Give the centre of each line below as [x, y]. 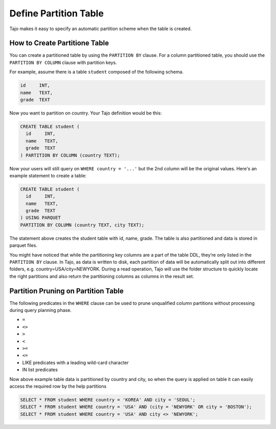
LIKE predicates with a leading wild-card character [75, 363]
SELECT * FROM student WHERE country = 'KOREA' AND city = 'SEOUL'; [108, 400]
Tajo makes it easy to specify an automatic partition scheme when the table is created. [100, 29]
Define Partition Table [57, 13]
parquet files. [24, 245]
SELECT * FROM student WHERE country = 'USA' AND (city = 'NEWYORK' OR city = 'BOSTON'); [136, 407]
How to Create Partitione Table [59, 43]
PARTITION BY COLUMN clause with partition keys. [63, 62]
